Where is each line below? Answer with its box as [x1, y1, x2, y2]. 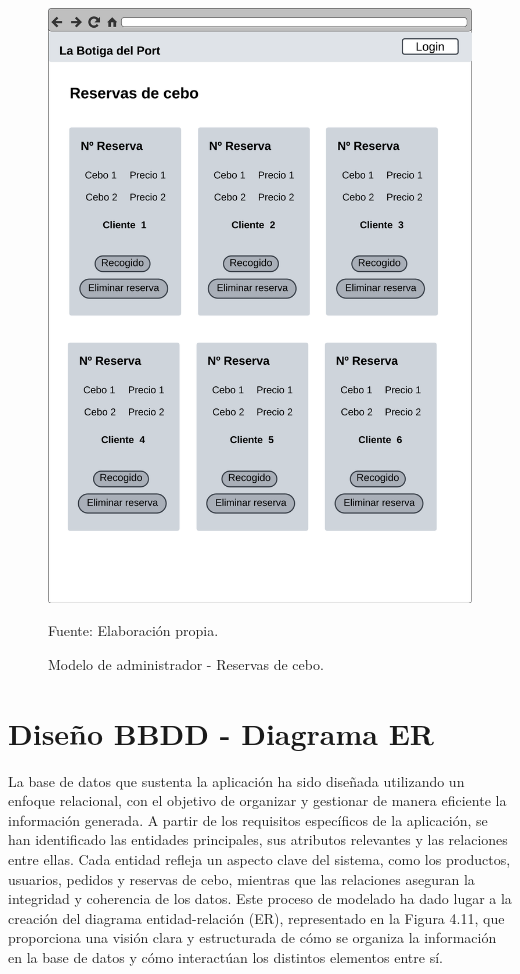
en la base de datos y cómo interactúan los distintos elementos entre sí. [8, 947, 443, 967]
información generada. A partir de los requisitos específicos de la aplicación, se [8, 809, 488, 830]
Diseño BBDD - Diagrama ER [8, 712, 435, 753]
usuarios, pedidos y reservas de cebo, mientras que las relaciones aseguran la [8, 868, 475, 889]
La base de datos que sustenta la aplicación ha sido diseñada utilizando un [8, 770, 465, 791]
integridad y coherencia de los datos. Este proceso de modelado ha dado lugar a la [8, 888, 512, 909]
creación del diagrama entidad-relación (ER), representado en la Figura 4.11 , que [8, 907, 505, 928]
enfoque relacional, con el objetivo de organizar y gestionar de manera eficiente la [8, 790, 507, 811]
